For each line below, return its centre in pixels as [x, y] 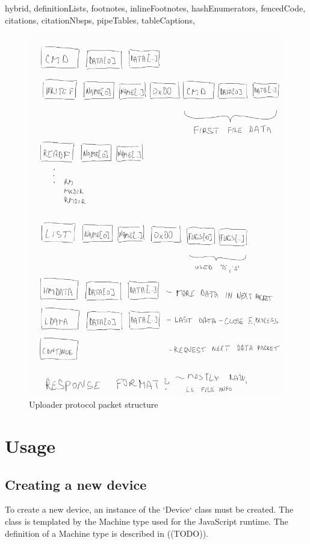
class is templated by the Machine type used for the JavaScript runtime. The [147, 521]
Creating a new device [76, 484]
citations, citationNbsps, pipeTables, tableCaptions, [100, 20]
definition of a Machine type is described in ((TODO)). [107, 533]
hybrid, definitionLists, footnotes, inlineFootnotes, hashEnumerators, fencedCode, [155, 8]
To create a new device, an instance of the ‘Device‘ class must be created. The [149, 509]
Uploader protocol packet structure [94, 404]
